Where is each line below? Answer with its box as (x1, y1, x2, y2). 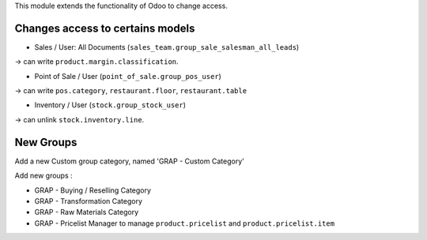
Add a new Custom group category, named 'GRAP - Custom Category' (14, 156, 244, 166)
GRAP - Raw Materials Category (34, 208, 139, 217)
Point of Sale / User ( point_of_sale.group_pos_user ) (34, 71, 221, 81)
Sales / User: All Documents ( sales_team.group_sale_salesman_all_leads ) (34, 42, 300, 51)
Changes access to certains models (14, 21, 195, 35)
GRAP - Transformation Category (34, 196, 142, 205)
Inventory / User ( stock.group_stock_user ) (34, 100, 186, 110)
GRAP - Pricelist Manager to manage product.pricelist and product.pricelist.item (34, 218, 335, 228)
